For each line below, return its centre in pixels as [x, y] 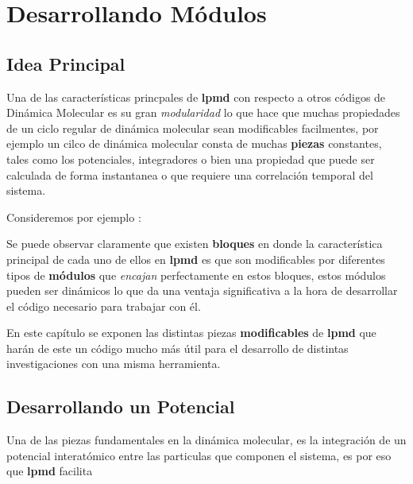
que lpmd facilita [50, 471]
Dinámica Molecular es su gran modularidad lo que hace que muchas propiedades [203, 112]
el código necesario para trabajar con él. [104, 306]
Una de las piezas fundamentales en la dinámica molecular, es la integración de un [206, 440]
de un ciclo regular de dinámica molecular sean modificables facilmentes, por [193, 128]
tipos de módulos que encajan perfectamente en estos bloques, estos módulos [196, 275]
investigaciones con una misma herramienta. [114, 364]
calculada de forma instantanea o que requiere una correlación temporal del [190, 174]
